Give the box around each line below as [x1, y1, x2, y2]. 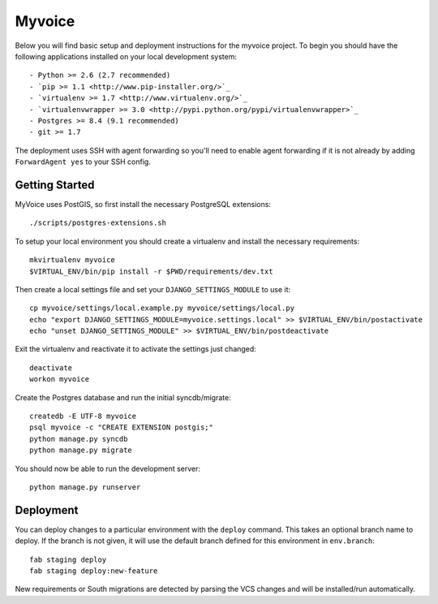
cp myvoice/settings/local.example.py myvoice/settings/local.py [29, 304, 295, 313]
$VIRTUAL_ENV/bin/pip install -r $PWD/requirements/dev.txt [29, 266, 273, 276]
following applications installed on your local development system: [15, 51, 238, 61]
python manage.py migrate [29, 446, 133, 455]
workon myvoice [29, 374, 90, 384]
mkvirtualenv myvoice [29, 256, 115, 265]
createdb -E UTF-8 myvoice [29, 412, 137, 421]
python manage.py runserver [29, 483, 141, 491]
